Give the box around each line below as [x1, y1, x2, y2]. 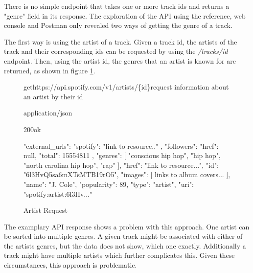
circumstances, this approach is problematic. [4, 260, 137, 270]
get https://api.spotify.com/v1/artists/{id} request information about [23, 82, 229, 92]
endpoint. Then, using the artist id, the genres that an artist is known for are [4, 55, 236, 66]
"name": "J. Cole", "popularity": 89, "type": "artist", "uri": [23, 179, 194, 189]
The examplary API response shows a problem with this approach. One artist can [4, 221, 250, 231]
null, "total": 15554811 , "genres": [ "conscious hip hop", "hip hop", [23, 150, 221, 160]
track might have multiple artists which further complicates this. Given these [4, 250, 235, 260]
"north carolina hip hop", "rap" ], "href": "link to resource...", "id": [23, 159, 219, 170]
